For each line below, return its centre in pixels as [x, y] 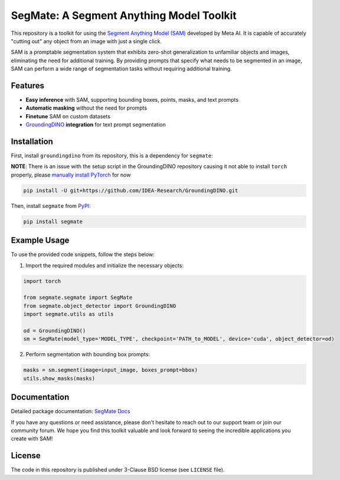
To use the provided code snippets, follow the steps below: [83, 255]
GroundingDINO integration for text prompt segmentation [96, 125]
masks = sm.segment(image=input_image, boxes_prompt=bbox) [110, 370]
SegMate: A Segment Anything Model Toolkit [124, 15]
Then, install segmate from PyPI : [51, 206]
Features [27, 86]
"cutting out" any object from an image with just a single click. [86, 41]
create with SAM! [32, 439]
